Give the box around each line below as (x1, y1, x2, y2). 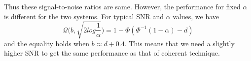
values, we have (173, 11, 219, 21)
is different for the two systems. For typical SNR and (4, 11, 164, 21)
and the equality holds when (4, 38, 90, 48)
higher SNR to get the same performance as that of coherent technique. (4, 48, 220, 58)
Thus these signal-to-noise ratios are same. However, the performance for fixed (4, 1, 241, 11)
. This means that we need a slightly (124, 38, 235, 48)
